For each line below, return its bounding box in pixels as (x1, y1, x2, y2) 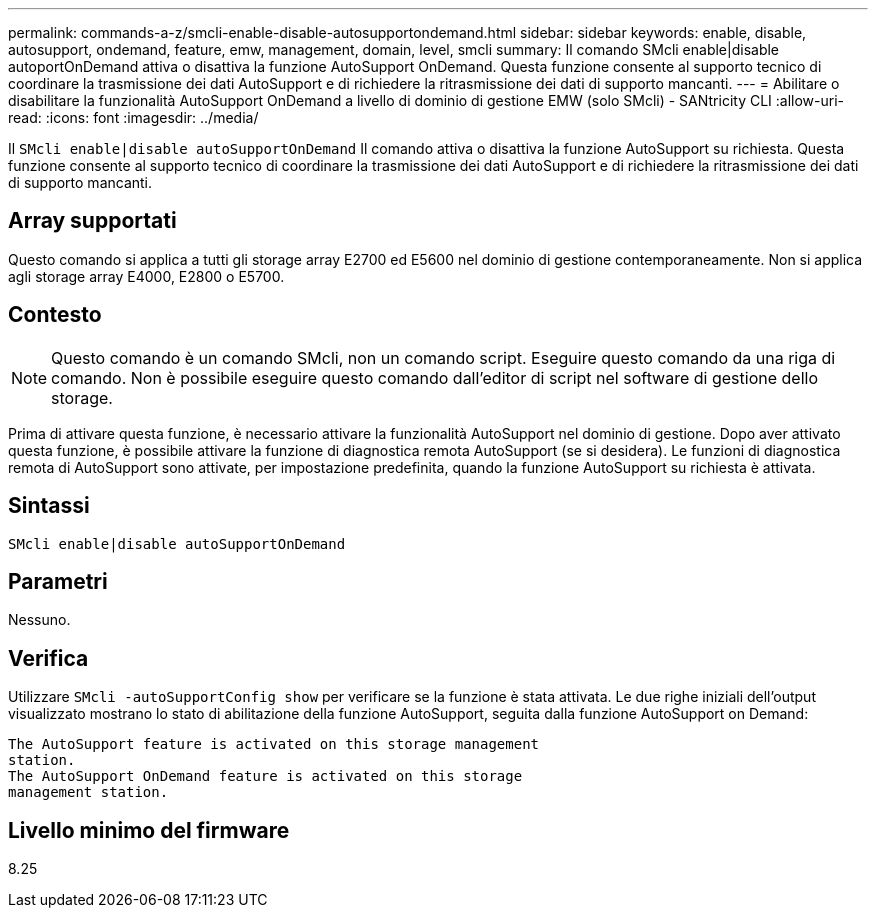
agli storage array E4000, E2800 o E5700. (8, 267, 285, 285)
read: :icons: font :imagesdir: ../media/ (8, 109, 259, 126)
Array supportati (8, 208, 177, 234)
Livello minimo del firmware (8, 817, 290, 843)
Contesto (8, 302, 102, 328)
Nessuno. (8, 611, 71, 629)
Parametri (8, 568, 108, 594)
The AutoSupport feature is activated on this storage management (8, 736, 540, 753)
